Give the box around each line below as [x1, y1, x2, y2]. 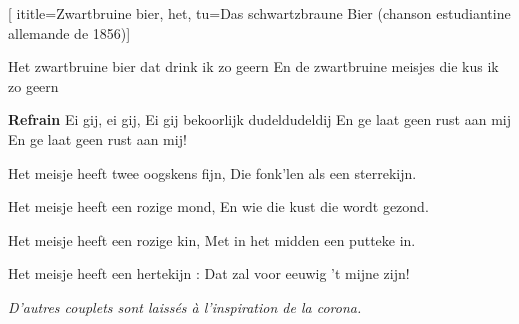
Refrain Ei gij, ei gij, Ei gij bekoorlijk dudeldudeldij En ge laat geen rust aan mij [8, 109, 512, 130]
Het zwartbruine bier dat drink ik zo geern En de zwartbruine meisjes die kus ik [8, 56, 499, 77]
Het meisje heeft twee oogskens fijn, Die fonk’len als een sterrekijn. [8, 162, 417, 183]
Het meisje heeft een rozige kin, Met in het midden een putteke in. [8, 229, 416, 250]
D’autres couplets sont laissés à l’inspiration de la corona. [8, 296, 362, 317]
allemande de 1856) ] [8, 22, 131, 43]
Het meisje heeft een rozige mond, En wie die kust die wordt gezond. [8, 196, 429, 217]
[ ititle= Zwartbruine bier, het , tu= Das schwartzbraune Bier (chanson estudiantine [8, 3, 511, 23]
